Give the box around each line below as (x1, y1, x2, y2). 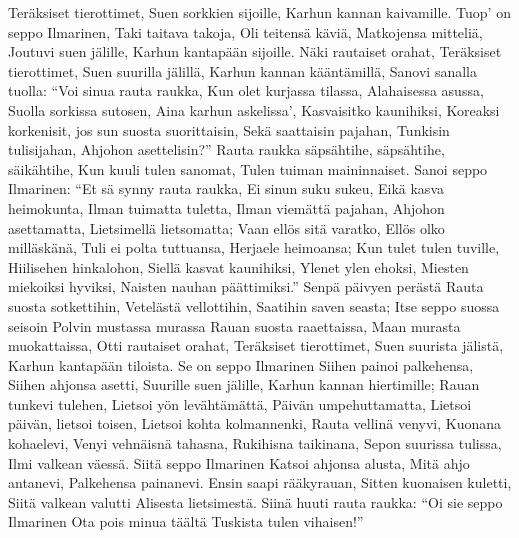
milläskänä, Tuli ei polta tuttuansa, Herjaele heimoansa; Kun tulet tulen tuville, (8, 237, 500, 258)
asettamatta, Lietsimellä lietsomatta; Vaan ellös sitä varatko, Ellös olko (8, 217, 445, 238)
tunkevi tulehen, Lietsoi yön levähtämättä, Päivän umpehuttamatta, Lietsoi (8, 393, 472, 414)
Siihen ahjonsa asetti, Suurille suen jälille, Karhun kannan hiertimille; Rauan (8, 374, 480, 395)
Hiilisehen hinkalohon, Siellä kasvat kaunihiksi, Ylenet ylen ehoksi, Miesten (8, 256, 469, 277)
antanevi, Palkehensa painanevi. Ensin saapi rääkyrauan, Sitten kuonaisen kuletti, (8, 472, 512, 493)
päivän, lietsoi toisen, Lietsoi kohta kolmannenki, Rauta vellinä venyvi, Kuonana (8, 413, 501, 434)
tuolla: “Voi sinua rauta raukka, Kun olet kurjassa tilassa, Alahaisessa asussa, (8, 80, 484, 101)
